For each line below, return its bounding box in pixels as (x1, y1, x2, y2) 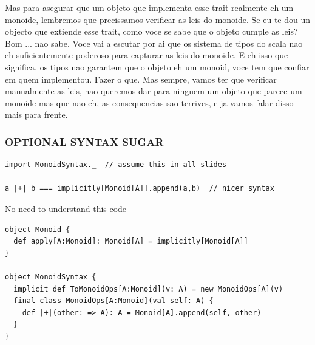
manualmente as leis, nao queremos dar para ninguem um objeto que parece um (5, 84, 302, 97)
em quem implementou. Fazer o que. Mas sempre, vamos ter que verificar (5, 72, 277, 85)
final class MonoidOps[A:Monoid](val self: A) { (13, 296, 214, 306)
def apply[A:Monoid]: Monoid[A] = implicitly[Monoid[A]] (13, 237, 248, 246)
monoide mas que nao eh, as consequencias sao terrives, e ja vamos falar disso (5, 96, 294, 109)
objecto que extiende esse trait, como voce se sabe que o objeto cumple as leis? (5, 25, 298, 38)
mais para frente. (5, 108, 68, 121)
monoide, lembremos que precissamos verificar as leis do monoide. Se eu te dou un (5, 13, 311, 26)
